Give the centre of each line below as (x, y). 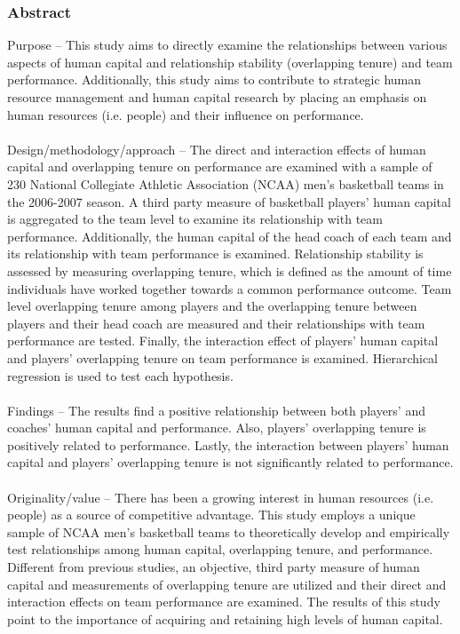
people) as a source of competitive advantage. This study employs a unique (211, 515)
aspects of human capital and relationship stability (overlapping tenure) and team (230, 62)
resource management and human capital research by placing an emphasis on (217, 97)
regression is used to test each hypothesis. (120, 375)
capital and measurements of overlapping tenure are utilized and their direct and (227, 584)
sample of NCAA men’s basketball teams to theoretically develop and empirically (229, 531)
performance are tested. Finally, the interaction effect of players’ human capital (223, 341)
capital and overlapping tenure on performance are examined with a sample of (220, 166)
